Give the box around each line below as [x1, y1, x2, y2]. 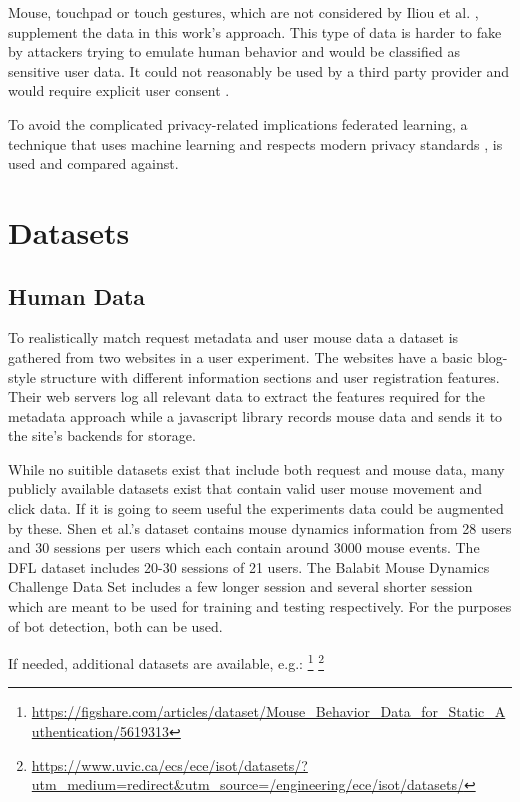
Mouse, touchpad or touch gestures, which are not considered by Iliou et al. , [8, 2, 479, 22]
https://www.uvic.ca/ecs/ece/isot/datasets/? [31, 754, 308, 775]
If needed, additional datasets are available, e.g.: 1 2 [8, 650, 325, 673]
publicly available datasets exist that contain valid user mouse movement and [8, 478, 483, 499]
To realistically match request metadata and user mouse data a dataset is [8, 327, 459, 348]
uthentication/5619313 [31, 721, 170, 742]
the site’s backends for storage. [8, 425, 196, 446]
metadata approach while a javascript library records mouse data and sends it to [8, 405, 503, 426]
